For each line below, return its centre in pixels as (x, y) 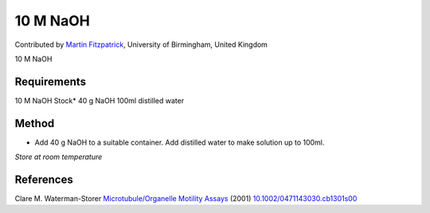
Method (35, 123)
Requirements (51, 81)
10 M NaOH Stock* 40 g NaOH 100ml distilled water (100, 100)
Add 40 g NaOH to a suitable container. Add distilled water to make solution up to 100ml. (180, 142)
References (44, 179)
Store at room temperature (59, 157)
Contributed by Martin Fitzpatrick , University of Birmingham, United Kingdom (141, 45)
